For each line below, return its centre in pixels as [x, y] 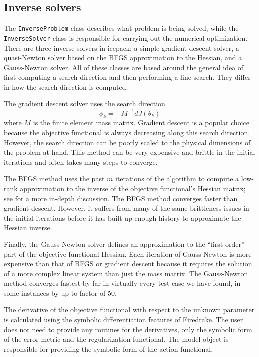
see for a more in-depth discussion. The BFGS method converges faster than [121, 198]
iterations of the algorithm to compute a [177, 178]
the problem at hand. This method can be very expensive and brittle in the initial [129, 152]
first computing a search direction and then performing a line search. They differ [127, 77]
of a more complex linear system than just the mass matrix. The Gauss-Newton [126, 273]
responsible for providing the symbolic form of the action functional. [109, 348]
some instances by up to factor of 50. [60, 293]
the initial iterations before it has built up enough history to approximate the [123, 217]
